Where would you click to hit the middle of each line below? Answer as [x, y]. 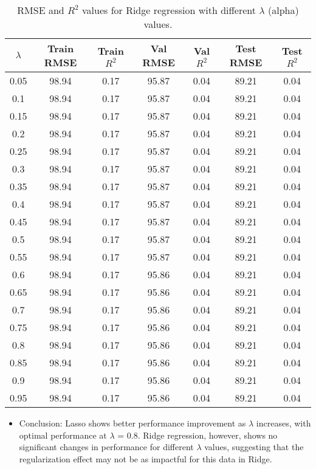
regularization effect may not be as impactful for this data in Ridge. [146, 458]
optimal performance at [63, 435]
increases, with [283, 423]
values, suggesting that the [254, 447]
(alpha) [283, 10]
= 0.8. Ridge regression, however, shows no [197, 435]
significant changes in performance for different [106, 447]
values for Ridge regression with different [169, 10]
